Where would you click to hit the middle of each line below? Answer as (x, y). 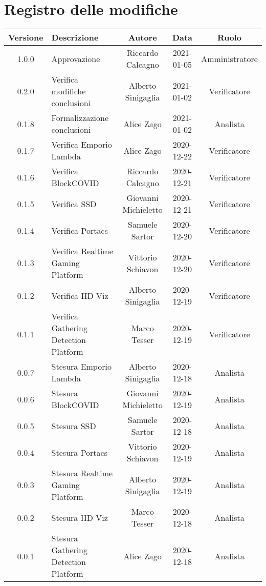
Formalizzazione (80, 118)
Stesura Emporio (81, 367)
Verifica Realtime (82, 251)
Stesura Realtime (82, 473)
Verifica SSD (74, 204)
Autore (142, 37)
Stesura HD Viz (80, 517)
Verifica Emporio (82, 145)
